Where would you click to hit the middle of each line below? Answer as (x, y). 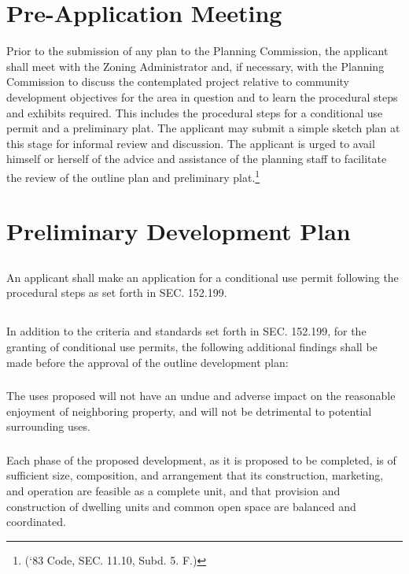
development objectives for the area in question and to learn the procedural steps (202, 96)
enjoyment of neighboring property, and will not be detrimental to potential (189, 411)
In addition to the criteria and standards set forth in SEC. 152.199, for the (186, 331)
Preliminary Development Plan (179, 231)
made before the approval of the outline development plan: (147, 362)
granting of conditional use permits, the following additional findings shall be (192, 347)
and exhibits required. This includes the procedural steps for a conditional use (195, 112)
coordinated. (36, 522)
